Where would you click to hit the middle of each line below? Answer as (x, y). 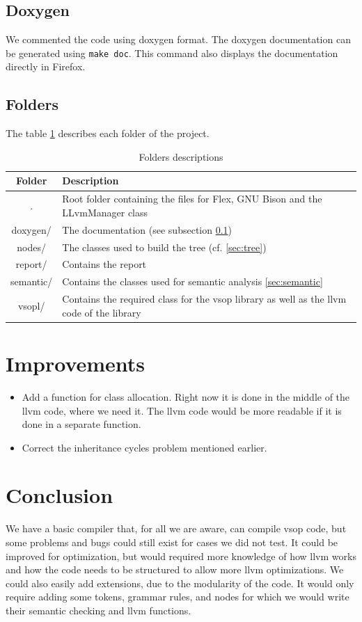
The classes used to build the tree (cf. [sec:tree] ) (164, 247)
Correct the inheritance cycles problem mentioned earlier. (144, 447)
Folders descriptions (181, 156)
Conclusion (60, 495)
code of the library (102, 312)
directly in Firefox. (46, 66)
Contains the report (104, 264)
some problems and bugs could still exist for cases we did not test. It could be (172, 542)
